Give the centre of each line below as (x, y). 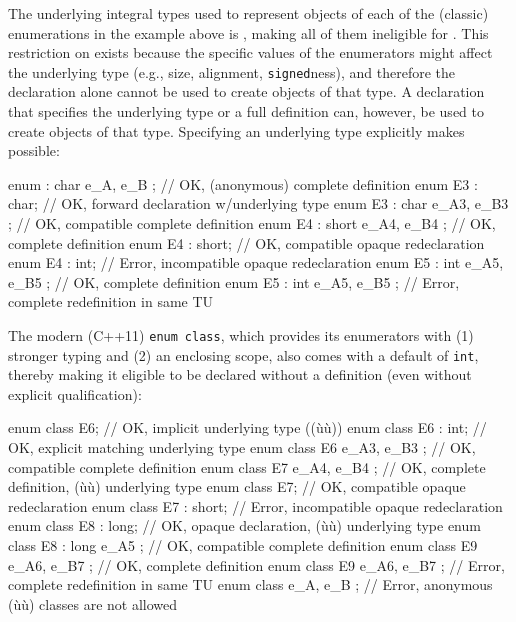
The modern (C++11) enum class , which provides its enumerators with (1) (241, 334)
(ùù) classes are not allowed (93, 603)
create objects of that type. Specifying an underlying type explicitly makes (236, 130)
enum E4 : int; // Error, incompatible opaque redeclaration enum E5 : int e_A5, (256, 262)
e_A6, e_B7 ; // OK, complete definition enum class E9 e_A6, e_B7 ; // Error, (256, 564)
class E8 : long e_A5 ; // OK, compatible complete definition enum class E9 (243, 545)
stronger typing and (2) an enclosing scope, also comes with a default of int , (243, 354)
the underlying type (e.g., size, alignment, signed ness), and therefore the (231, 71)
